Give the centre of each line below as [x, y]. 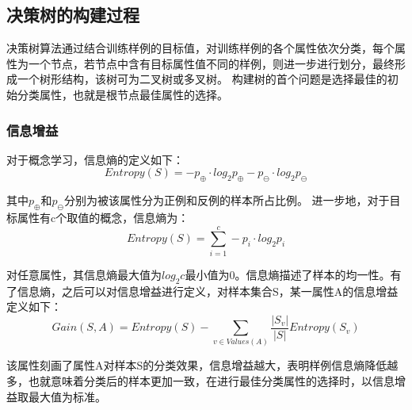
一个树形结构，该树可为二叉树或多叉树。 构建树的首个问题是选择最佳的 [202, 79]
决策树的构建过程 [73, 15]
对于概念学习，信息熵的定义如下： [95, 159]
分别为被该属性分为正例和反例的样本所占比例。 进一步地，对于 [227, 200]
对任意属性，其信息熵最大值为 [84, 274]
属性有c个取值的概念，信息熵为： [103, 217]
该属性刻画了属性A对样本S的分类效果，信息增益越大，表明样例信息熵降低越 [202, 365]
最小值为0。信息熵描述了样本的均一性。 [288, 274]
